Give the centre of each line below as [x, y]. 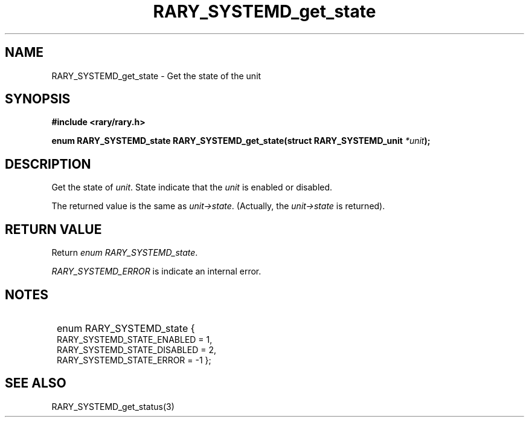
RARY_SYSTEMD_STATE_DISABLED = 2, [137, 349]
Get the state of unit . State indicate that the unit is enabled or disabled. [192, 187]
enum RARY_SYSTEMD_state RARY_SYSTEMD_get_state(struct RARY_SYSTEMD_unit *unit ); [241, 141]
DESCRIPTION [48, 164]
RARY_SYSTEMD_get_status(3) [113, 406]
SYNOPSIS [38, 99]
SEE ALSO [36, 383]
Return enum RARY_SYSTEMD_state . [125, 253]
